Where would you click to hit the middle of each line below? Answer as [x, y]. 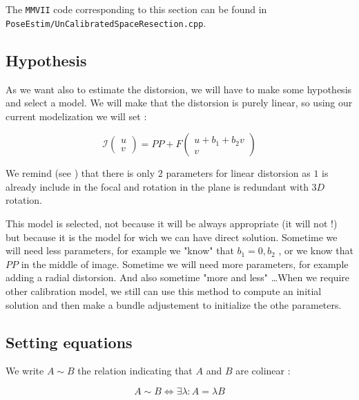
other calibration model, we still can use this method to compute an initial [164, 291]
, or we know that [316, 250]
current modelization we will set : [76, 116]
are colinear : [263, 371]
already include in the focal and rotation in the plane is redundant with [157, 186]
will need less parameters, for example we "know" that [120, 250]
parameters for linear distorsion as [238, 173]
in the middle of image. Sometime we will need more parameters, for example [185, 264]
